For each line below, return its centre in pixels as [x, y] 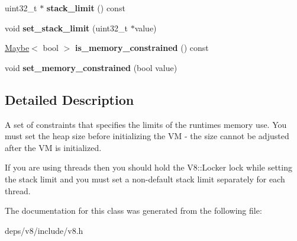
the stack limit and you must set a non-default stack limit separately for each [145, 179]
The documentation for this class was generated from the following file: [133, 211]
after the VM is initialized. [53, 147]
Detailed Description [70, 99]
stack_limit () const [86, 8]
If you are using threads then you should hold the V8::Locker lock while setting [148, 167]
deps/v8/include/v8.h [44, 230]
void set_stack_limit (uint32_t [66, 28]
